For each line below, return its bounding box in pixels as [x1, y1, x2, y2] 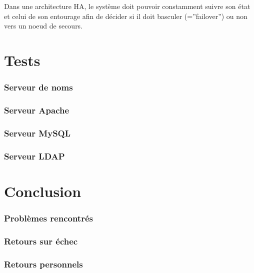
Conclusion [4, 180, 81, 201]
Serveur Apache [4, 103, 69, 116]
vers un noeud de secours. [4, 20, 83, 31]
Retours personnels [4, 257, 83, 270]
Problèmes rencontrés [4, 211, 93, 224]
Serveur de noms [4, 81, 73, 93]
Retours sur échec [4, 234, 78, 247]
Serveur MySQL [4, 126, 71, 139]
